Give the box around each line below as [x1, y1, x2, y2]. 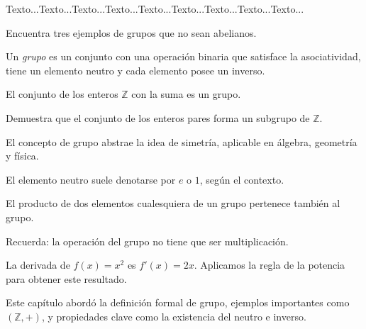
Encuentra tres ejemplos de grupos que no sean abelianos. [6, 25, 257, 40]
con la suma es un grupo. [131, 87, 241, 101]
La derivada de [6, 257, 70, 272]
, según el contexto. [199, 172, 284, 186]
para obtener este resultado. [6, 271, 127, 286]
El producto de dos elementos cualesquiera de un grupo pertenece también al [6, 196, 340, 211]
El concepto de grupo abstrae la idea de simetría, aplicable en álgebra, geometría [6, 134, 357, 149]
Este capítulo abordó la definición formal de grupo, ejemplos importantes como [6, 295, 350, 310]
